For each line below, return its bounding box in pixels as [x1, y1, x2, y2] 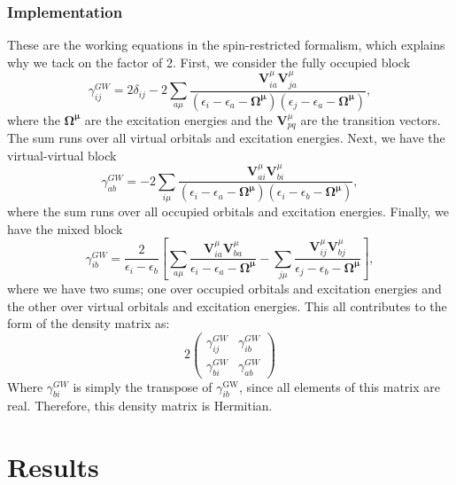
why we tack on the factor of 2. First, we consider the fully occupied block [7, 52, 411, 71]
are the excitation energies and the [84, 110, 273, 129]
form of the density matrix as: [7, 314, 170, 332]
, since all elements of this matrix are [238, 377, 440, 395]
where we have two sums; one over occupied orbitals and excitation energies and [7, 279, 442, 297]
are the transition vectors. [300, 110, 441, 129]
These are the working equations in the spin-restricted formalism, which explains [7, 35, 445, 54]
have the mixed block [7, 219, 123, 238]
